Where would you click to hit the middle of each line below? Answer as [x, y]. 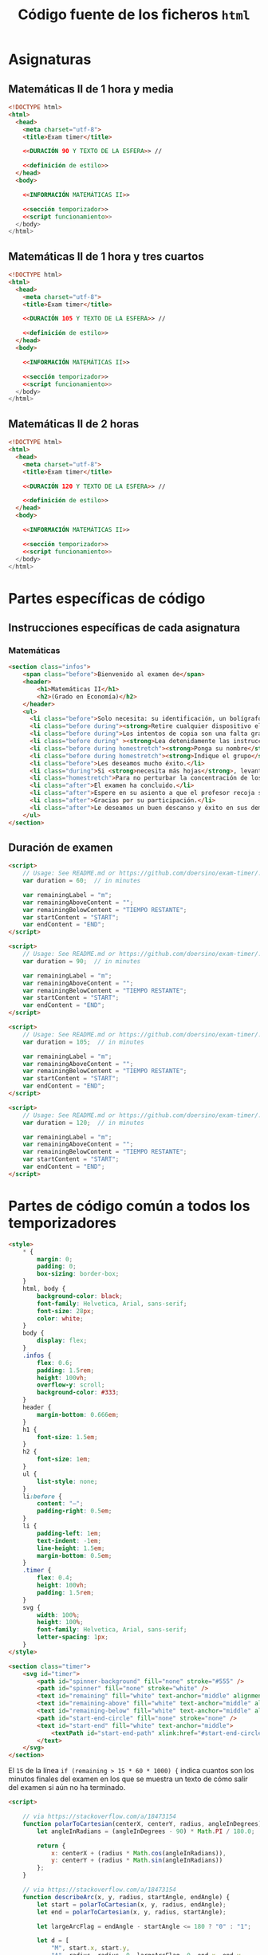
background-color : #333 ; [78, 1393]
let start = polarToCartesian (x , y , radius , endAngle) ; [132, 1904]
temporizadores [63, 1223]
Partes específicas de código [107, 598]
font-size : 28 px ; [65, 1311]
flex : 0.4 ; [55, 1578]
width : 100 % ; [59, 1615]
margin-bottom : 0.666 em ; [78, 1414]
